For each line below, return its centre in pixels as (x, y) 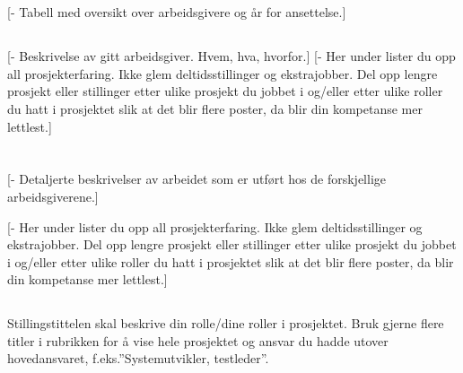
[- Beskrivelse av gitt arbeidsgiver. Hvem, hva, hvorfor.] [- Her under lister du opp (231, 56)
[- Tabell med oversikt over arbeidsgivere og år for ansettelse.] (177, 12)
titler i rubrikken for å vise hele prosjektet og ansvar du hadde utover (198, 340)
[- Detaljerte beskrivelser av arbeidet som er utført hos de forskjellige (197, 179)
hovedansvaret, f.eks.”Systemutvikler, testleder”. (138, 358)
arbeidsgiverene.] (53, 196)
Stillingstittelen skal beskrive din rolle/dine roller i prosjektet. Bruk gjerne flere (226, 323)
